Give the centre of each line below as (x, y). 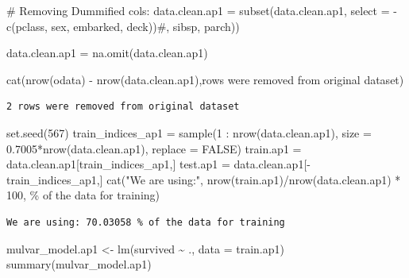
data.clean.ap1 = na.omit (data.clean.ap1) (107, 53)
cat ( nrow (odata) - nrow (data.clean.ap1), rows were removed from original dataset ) (205, 79)
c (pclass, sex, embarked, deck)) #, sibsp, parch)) (123, 26)
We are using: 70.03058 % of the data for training (146, 222)
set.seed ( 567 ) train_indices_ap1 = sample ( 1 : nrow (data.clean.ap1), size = (189, 132)
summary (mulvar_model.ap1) (79, 264)
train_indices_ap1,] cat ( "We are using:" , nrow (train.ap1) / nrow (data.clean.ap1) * (204, 179)
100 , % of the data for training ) (83, 195)
